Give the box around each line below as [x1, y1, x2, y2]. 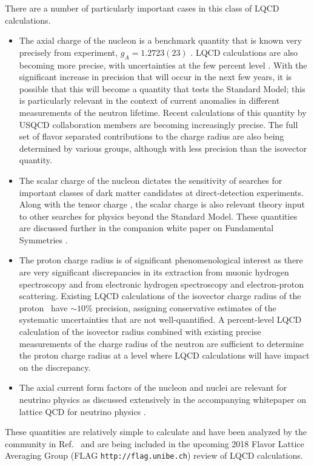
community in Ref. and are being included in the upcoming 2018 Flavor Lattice [5, 437, 304, 450]
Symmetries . [19, 233, 68, 246]
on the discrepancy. [19, 360, 91, 373]
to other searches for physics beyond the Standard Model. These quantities [19, 209, 298, 222]
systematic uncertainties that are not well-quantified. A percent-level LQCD [19, 313, 302, 326]
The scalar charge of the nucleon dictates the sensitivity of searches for [19, 174, 282, 186]
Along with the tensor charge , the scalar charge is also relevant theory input [19, 198, 305, 211]
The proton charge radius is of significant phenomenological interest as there [19, 254, 303, 266]
